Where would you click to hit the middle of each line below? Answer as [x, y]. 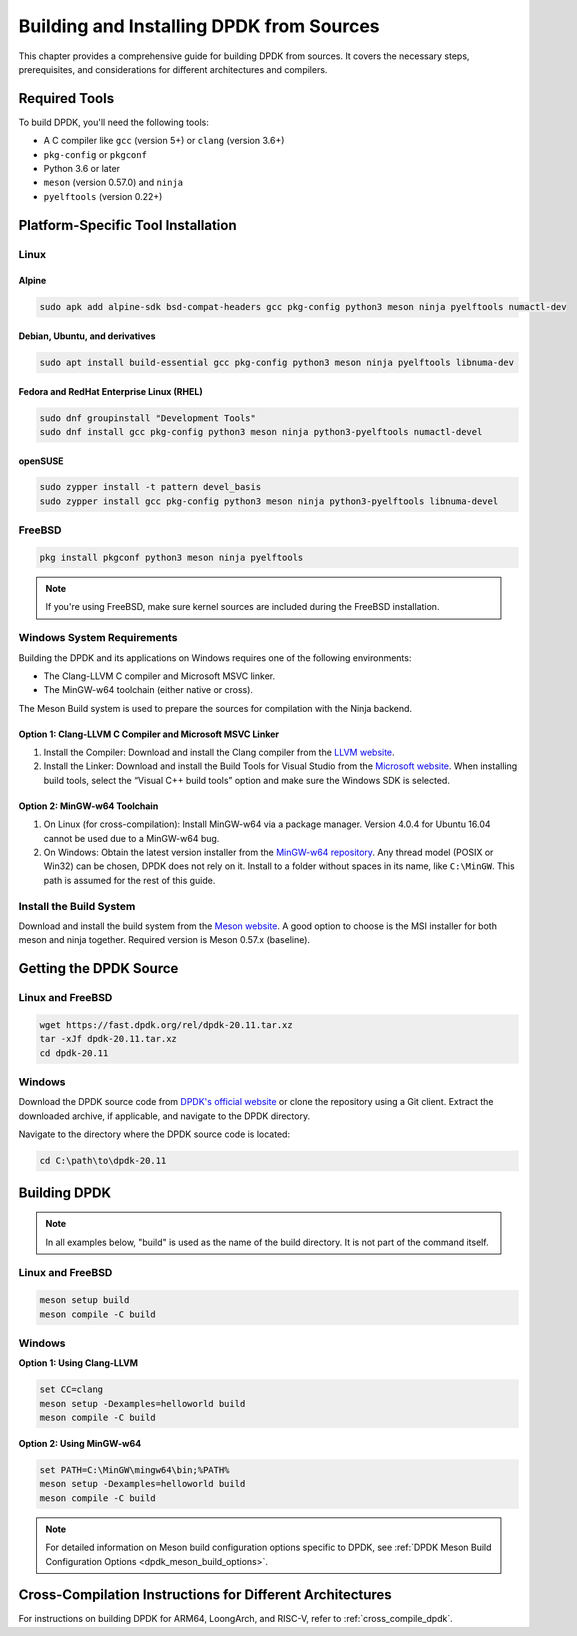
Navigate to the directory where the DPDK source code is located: [154, 1134]
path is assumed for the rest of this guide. [129, 880]
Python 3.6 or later [81, 169]
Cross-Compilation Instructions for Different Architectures [205, 1595]
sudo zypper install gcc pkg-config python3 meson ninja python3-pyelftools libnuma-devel [269, 501]
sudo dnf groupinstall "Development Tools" [148, 418]
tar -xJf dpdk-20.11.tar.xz [108, 1039]
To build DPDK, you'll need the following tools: [113, 122]
